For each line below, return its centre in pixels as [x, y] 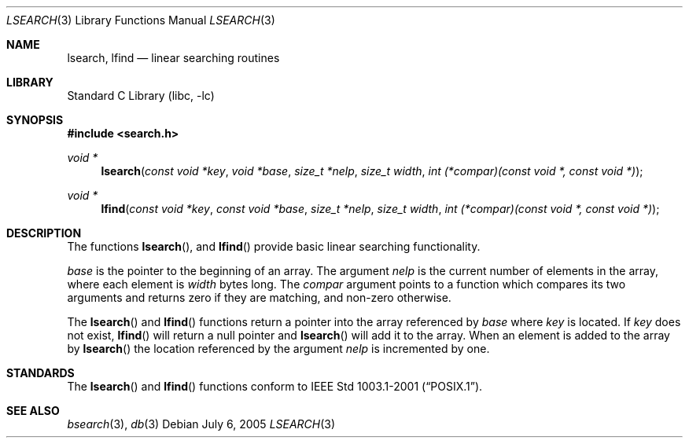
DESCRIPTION [44, 233]
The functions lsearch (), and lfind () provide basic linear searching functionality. [274, 246]
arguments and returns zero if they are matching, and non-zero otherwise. [259, 297]
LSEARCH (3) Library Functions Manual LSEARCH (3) [141, 20]
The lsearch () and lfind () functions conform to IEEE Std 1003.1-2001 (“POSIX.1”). [275, 386]
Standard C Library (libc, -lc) [141, 95]
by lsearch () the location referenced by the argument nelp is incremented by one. [278, 349]
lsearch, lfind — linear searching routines [173, 58]
